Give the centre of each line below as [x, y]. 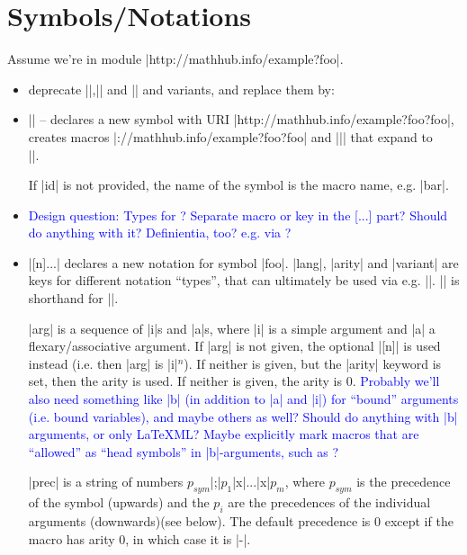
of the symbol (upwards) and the [119, 502]
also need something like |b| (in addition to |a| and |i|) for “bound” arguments [243, 399]
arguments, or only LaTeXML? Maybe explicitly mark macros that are [224, 434]
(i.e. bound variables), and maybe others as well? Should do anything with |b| [243, 416]
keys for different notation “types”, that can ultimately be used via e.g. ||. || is [244, 280]
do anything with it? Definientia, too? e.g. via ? [160, 233]
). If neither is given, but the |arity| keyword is [313, 363]
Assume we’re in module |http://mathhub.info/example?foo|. [175, 59]
